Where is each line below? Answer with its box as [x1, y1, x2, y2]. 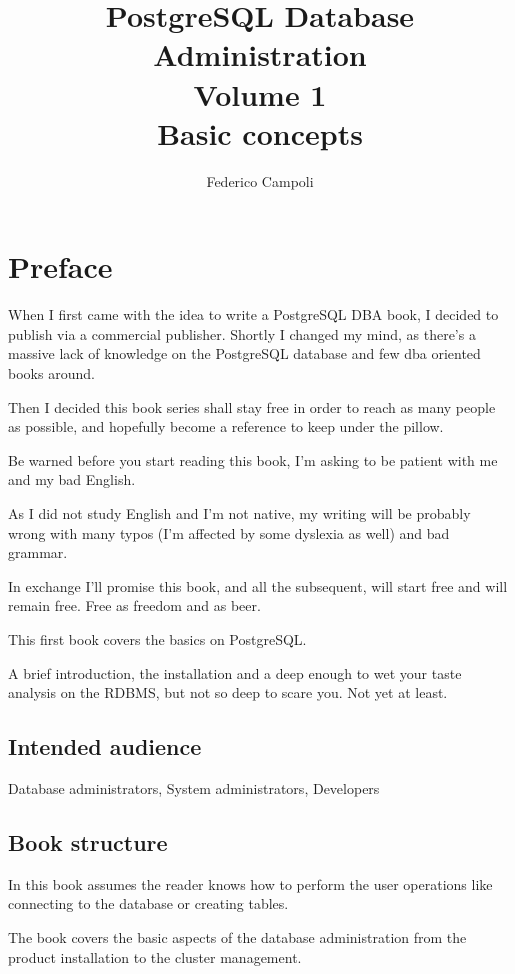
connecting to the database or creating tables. [8, 893, 289, 914]
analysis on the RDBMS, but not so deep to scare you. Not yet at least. [8, 682, 448, 703]
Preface [8, 246, 113, 287]
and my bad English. [8, 469, 136, 490]
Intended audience [8, 731, 202, 762]
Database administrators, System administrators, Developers [8, 777, 380, 798]
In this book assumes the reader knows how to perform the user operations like [8, 873, 493, 894]
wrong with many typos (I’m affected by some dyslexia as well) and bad [8, 522, 450, 543]
